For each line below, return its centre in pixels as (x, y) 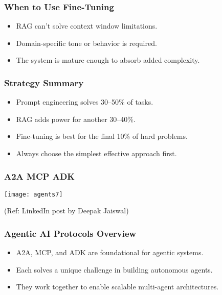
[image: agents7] (34, 194)
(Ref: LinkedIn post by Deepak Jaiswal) (66, 211)
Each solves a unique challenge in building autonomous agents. (114, 269)
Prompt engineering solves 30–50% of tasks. (85, 102)
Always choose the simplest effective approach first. (96, 153)
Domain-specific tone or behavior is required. (86, 43)
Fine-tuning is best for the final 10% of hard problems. (102, 136)
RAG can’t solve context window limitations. (87, 26)
